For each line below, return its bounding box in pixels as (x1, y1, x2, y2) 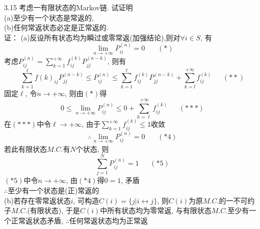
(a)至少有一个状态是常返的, (4, 12, 94, 22)
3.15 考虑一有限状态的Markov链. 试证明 (4, 2, 133, 12)
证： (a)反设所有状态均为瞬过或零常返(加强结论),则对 (4, 32, 180, 42)
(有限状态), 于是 (27, 205, 80, 216)
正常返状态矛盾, (11, 215, 63, 225)
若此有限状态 (4, 143, 47, 154)
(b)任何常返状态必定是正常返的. (4, 22, 109, 33)
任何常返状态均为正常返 (69, 215, 148, 225)
